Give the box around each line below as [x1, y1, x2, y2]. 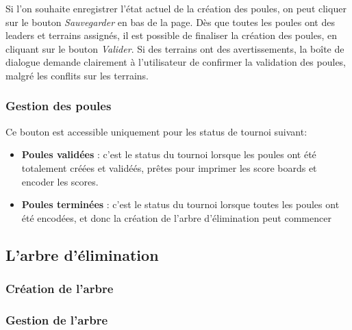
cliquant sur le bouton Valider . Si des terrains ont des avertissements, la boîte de [5, 41, 344, 55]
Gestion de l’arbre [5, 311, 108, 328]
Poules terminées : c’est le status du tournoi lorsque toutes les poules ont [21, 197, 340, 212]
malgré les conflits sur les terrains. [5, 68, 149, 82]
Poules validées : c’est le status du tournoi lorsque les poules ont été [21, 147, 316, 162]
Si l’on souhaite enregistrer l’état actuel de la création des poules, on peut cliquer [5, 1, 347, 15]
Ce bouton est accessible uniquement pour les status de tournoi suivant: [5, 124, 307, 138]
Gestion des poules [5, 97, 112, 114]
